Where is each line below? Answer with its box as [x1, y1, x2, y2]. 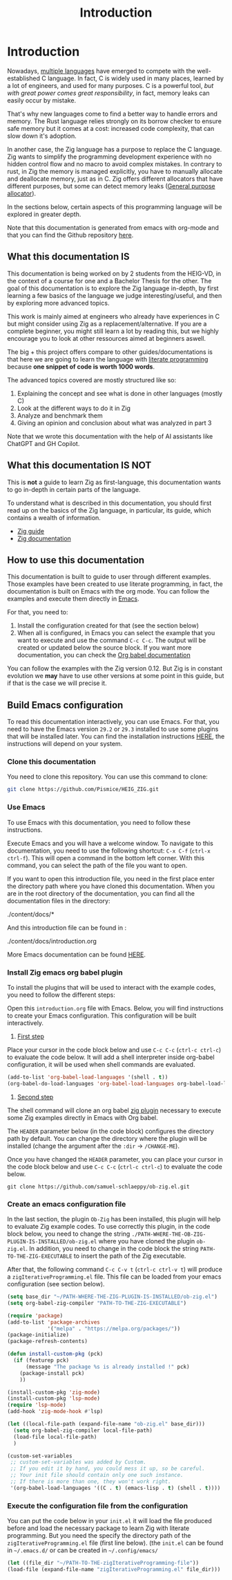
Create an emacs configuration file [7, 1199, 126, 1209]
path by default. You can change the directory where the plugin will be [7, 1134, 207, 1142]
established [7, 74, 40, 82]
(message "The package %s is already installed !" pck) [25, 1363, 190, 1370]
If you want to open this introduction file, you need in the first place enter [7, 874, 215, 882]
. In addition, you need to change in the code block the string [25, 1245, 199, 1252]
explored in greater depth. [7, 210, 81, 218]
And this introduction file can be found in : [7, 923, 126, 932]
